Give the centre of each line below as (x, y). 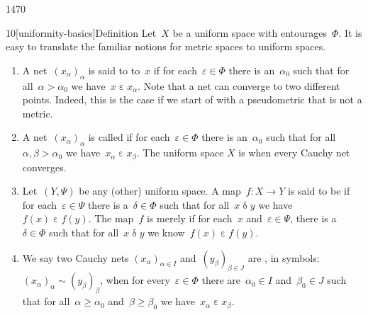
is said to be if (319, 191)
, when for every (135, 280)
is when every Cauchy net (294, 153)
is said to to (114, 70)
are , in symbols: (284, 257)
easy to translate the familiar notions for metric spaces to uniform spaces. (166, 46)
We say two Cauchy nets (76, 257)
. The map (111, 218)
